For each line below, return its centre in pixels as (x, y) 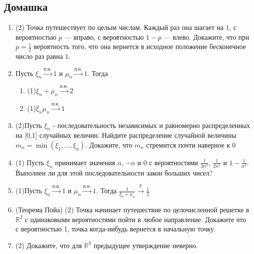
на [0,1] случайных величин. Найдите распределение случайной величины (126, 135)
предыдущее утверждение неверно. (146, 245)
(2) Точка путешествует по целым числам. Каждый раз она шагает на (119, 27)
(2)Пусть (29, 125)
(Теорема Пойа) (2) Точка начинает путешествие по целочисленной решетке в (132, 209)
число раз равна (39, 56)
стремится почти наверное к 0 (191, 144)
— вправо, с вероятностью (104, 37)
